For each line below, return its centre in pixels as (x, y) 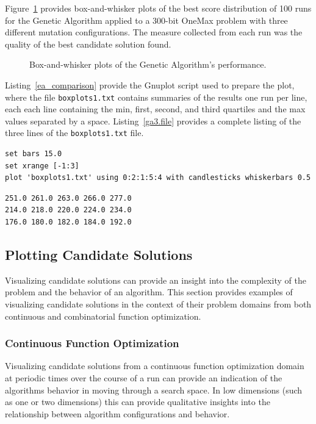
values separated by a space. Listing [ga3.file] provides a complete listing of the (153, 120)
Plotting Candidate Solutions (99, 255)
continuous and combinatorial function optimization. (103, 316)
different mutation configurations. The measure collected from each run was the (154, 32)
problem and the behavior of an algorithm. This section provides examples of (149, 292)
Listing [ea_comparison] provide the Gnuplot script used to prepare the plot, (150, 84)
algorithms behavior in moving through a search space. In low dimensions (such (154, 390)
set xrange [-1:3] (42, 166)
